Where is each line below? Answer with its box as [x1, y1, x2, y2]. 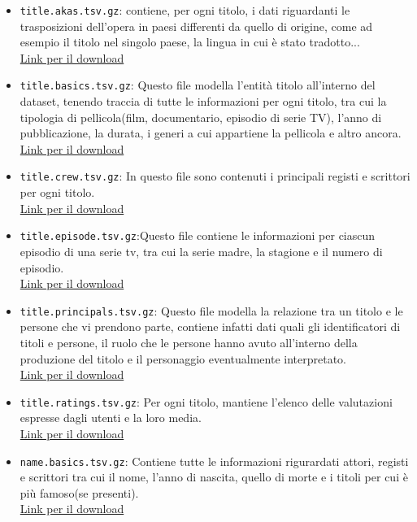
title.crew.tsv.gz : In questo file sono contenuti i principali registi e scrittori [20, 167, 410, 185]
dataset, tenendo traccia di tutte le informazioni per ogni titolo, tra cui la [20, 93, 387, 110]
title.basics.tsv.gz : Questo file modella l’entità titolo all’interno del [20, 76, 376, 94]
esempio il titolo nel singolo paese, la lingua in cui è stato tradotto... [20, 33, 360, 50]
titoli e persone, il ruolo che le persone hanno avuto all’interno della [20, 334, 358, 350]
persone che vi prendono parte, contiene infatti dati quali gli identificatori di [20, 318, 401, 335]
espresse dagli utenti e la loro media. [20, 409, 202, 426]
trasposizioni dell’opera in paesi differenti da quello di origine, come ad [20, 17, 373, 34]
